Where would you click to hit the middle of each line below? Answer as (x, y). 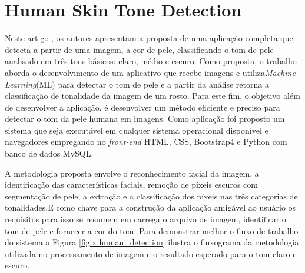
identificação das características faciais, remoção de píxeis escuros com (131, 184)
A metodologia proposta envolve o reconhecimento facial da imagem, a (132, 173)
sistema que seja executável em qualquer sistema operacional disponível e (137, 130)
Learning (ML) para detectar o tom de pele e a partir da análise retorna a (137, 84)
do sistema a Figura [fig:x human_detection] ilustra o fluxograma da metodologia (152, 242)
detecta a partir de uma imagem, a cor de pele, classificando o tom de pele (139, 49)
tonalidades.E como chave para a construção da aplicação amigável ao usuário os (150, 207)
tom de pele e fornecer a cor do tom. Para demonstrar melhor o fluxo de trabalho (152, 230)
